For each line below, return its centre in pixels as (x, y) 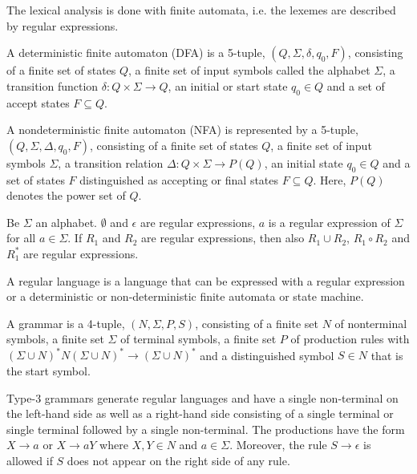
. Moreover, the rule (278, 445)
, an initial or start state (228, 85)
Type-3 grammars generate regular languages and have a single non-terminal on (202, 397)
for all (21, 238)
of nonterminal (371, 323)
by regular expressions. (63, 25)
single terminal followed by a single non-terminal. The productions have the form (206, 429)
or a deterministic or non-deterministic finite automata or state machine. (185, 296)
